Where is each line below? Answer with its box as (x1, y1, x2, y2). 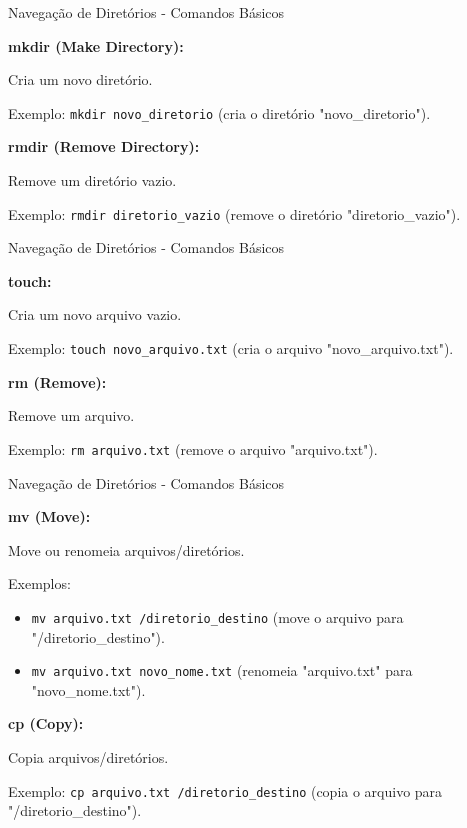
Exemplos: (8, 573, 71, 594)
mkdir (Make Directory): (8, 35, 184, 56)
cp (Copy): (8, 713, 84, 734)
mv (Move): (8, 506, 91, 527)
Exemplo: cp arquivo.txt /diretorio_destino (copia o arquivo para (8, 780, 443, 801)
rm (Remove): (8, 371, 107, 392)
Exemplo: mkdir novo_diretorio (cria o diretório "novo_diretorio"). (8, 102, 431, 123)
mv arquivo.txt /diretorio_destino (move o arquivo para (31, 606, 404, 627)
